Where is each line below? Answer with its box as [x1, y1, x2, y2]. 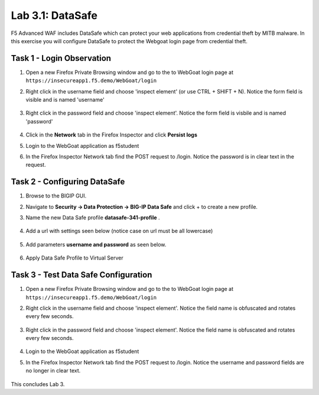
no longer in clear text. [25, 367, 81, 374]
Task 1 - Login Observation [11, 53, 112, 63]
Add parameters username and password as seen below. [25, 241, 167, 248]
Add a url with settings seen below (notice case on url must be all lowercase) [25, 228, 213, 235]
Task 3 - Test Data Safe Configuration [11, 270, 152, 280]
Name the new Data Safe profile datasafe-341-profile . [25, 214, 160, 221]
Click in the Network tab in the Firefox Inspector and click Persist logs [25, 131, 197, 138]
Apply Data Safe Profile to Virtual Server [25, 254, 123, 261]
